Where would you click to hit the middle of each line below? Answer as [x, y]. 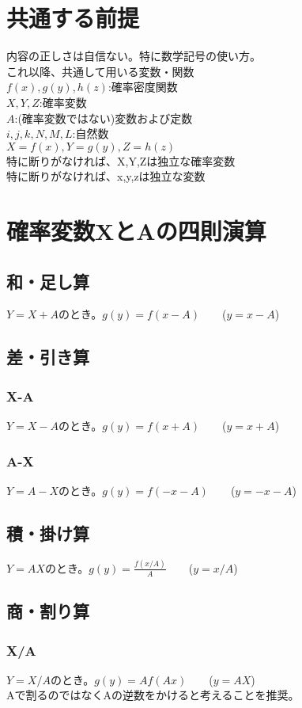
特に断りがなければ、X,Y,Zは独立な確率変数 [121, 160]
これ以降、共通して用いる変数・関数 [100, 71]
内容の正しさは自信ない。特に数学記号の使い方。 [134, 56]
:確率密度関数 [143, 87]
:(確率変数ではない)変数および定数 [104, 118]
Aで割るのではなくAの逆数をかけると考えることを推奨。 [153, 695]
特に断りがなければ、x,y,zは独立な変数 [106, 176]
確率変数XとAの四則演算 [136, 231]
